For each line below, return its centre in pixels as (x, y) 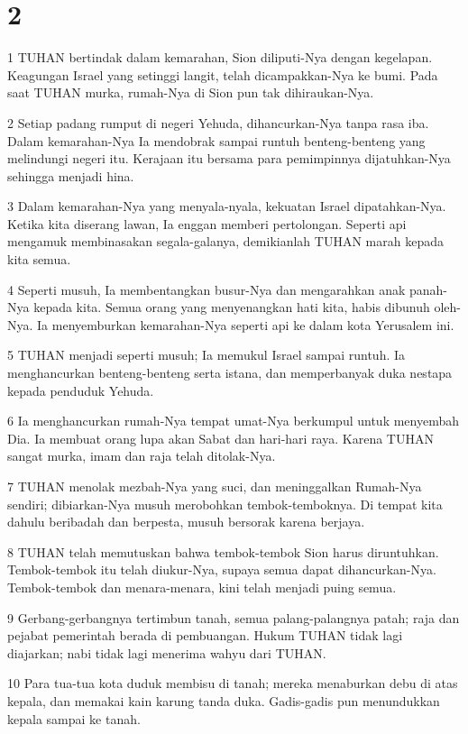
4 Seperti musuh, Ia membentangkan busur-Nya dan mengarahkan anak (206, 289)
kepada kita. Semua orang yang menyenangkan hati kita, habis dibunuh (232, 307)
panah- (428, 289)
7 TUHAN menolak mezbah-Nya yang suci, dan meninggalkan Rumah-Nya (215, 486)
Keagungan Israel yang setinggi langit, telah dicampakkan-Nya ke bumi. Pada (223, 74)
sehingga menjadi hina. (71, 175)
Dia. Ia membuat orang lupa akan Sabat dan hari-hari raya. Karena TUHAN (220, 438)
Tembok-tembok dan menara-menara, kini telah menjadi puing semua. (202, 587)
